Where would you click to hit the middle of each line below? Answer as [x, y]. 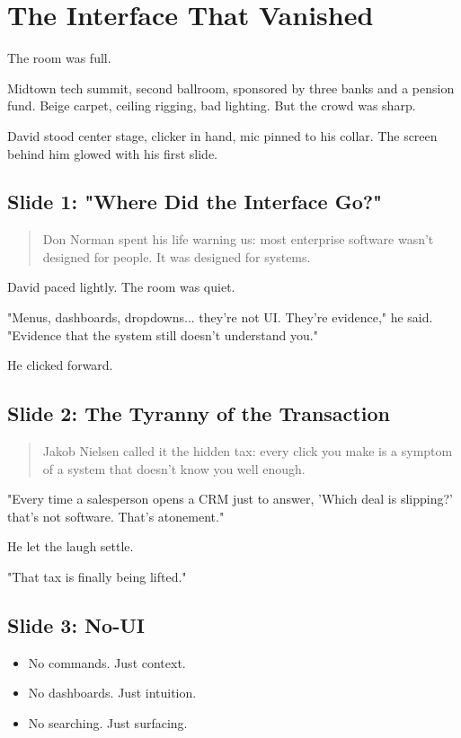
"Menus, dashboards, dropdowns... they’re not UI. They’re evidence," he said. [220, 317]
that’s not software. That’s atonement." [116, 516]
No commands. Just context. [107, 662]
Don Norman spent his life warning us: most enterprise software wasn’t [238, 239]
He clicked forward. [60, 365]
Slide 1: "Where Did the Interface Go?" [195, 202]
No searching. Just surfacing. [108, 723]
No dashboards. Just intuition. [112, 693]
